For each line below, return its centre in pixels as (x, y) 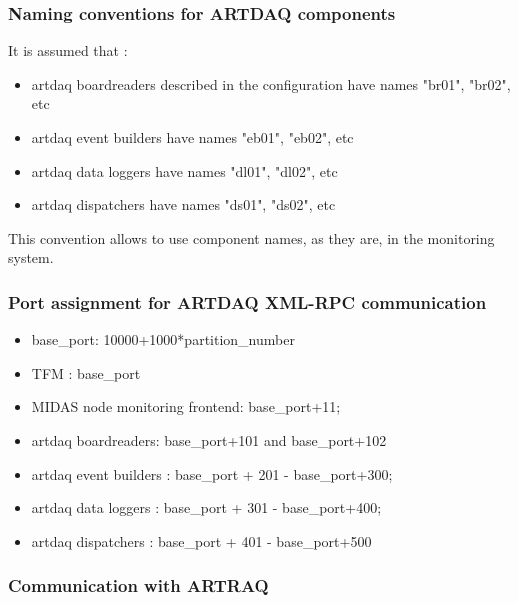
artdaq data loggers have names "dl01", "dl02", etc (184, 170)
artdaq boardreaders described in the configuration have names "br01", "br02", (271, 83)
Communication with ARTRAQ (138, 585)
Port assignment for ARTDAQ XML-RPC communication (247, 301)
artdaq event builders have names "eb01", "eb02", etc (192, 137)
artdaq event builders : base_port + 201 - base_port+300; (212, 473)
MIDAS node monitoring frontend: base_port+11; (186, 406)
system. (31, 257)
